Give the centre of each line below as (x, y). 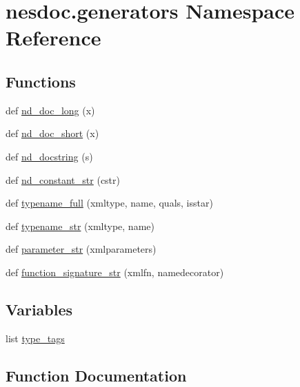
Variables (39, 309)
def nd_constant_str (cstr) (63, 179)
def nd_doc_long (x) (50, 110)
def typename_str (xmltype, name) (80, 226)
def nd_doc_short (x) (52, 133)
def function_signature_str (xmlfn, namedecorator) (115, 272)
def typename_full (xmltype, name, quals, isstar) (109, 203)
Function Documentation (96, 375)
